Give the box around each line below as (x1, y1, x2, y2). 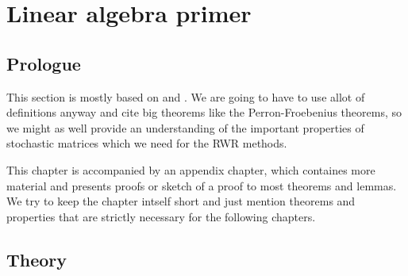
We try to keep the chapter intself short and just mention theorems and (6, 193, 356, 209)
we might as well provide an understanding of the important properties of (6, 119, 364, 136)
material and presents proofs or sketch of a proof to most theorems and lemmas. (6, 177, 397, 194)
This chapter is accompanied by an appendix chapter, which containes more (6, 161, 375, 178)
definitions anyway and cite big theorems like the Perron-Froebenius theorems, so (6, 104, 402, 121)
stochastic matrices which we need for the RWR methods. (6, 135, 287, 151)
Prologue (6, 51, 81, 75)
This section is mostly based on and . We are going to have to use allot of (6, 88, 365, 105)
